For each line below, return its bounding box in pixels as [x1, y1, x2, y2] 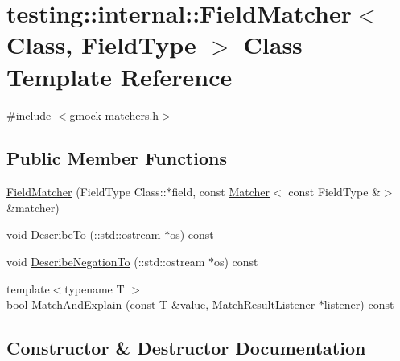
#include [6, 106, 52, 123]
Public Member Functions [6, 146, 227, 170]
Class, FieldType [6, 28, 196, 61]
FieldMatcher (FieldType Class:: [6, 183, 167, 200]
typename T [64, 280, 125, 297]
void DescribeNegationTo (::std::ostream [6, 253, 205, 270]
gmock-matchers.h [69, 106, 159, 123]
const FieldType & [288, 183, 381, 200]
